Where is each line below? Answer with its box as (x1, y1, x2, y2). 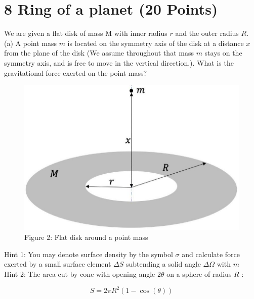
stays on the (204, 47, 242, 58)
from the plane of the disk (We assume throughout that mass (4, 47, 194, 58)
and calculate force (182, 248, 240, 259)
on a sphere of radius (166, 269, 232, 279)
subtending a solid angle (125, 259, 201, 269)
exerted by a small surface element (4, 259, 111, 269)
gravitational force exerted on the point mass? (4, 67, 147, 78)
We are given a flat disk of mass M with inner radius (4, 28, 167, 38)
